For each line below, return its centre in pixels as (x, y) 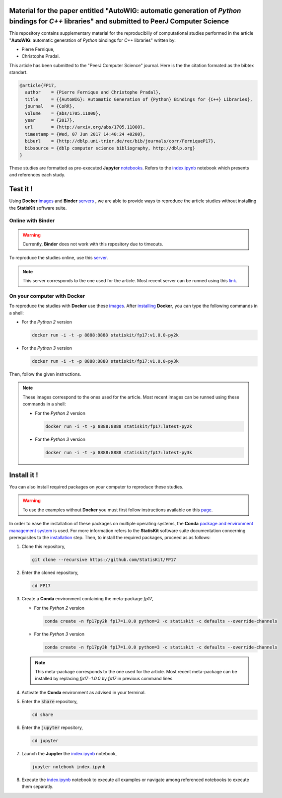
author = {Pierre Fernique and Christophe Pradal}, (93, 92)
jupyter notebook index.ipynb (69, 767)
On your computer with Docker (47, 296)
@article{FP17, (38, 85)
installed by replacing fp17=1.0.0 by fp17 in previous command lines (104, 679)
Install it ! (24, 475)
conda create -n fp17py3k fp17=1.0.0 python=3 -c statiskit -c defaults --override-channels (161, 647)
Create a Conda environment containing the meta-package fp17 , (87, 599)
